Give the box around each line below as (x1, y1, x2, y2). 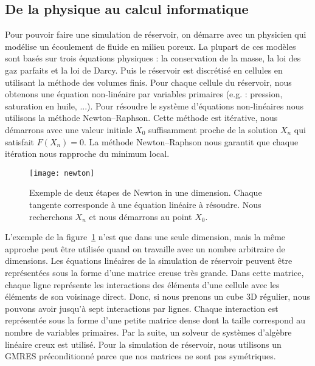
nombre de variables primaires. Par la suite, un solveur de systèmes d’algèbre (5, 325, 292, 338)
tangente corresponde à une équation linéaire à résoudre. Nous (29, 198, 261, 210)
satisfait (5, 135, 34, 148)
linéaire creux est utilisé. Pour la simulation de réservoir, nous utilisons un (5, 337, 282, 350)
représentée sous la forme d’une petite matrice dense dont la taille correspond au (5, 314, 306, 326)
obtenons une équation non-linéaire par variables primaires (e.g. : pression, (5, 88, 283, 100)
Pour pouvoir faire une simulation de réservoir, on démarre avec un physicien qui (5, 28, 306, 41)
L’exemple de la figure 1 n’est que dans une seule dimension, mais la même (5, 230, 286, 243)
